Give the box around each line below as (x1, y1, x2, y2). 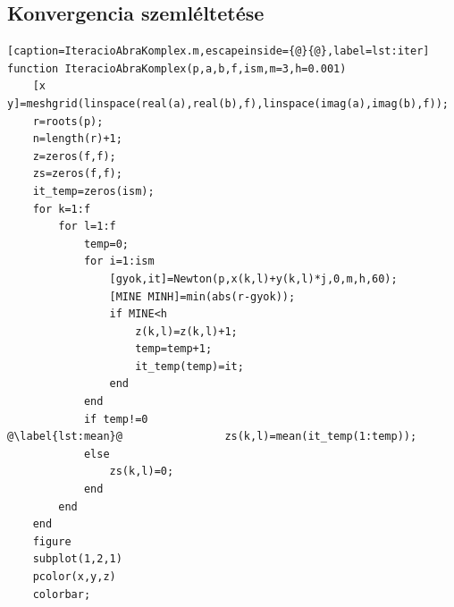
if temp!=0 (83, 412, 148, 426)
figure (32, 535, 71, 548)
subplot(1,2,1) (32, 552, 122, 566)
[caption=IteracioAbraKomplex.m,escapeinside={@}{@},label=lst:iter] (7, 45, 430, 58)
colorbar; (32, 587, 91, 601)
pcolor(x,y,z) (32, 570, 116, 584)
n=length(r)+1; (32, 132, 122, 146)
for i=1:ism (83, 255, 155, 268)
